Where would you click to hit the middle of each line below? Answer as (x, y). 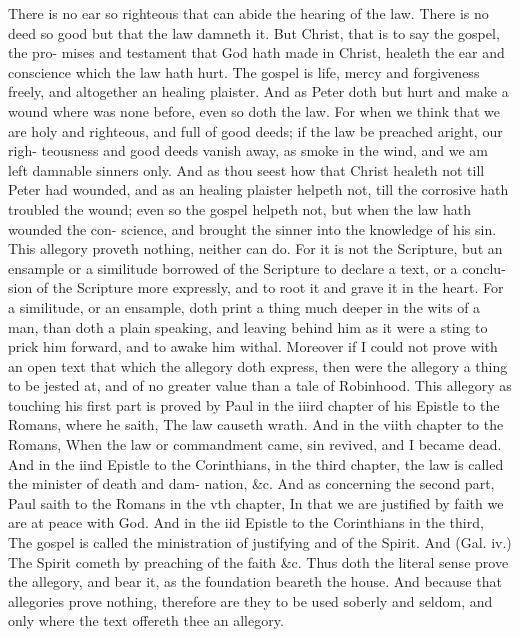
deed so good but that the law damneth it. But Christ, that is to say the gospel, (254, 32)
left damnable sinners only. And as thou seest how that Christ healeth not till (246, 169)
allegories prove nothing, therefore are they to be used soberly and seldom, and (250, 600)
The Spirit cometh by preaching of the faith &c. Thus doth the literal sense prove (258, 561)
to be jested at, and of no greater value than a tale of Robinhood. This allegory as (260, 385)
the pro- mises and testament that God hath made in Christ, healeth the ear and (256, 52)
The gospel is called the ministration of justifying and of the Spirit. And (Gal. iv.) (260, 542)
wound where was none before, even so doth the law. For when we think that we (254, 110)
